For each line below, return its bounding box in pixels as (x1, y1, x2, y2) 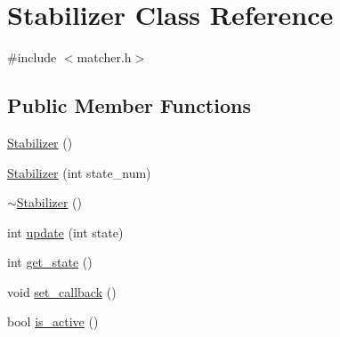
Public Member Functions (7, 92, 251, 119)
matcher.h (77, 48, 132, 67)
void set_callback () (7, 282, 117, 301)
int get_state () (7, 253, 93, 271)
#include (7, 48, 57, 67)
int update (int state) (7, 222, 124, 241)
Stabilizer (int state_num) (7, 163, 151, 181)
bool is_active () (7, 312, 99, 331)
